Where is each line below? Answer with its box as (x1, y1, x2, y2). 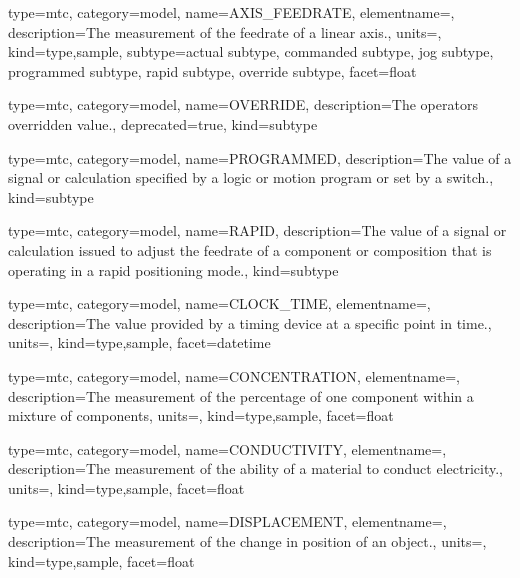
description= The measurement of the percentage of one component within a (8, 385, 474, 406)
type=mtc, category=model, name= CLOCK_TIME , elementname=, (8, 293, 431, 314)
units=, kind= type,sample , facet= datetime (8, 332, 271, 353)
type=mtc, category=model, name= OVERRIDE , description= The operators (8, 94, 478, 115)
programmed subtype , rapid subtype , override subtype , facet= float (8, 60, 417, 81)
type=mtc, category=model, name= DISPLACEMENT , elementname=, (8, 511, 447, 532)
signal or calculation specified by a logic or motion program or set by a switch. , (8, 167, 494, 188)
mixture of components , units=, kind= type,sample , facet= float (8, 405, 394, 426)
